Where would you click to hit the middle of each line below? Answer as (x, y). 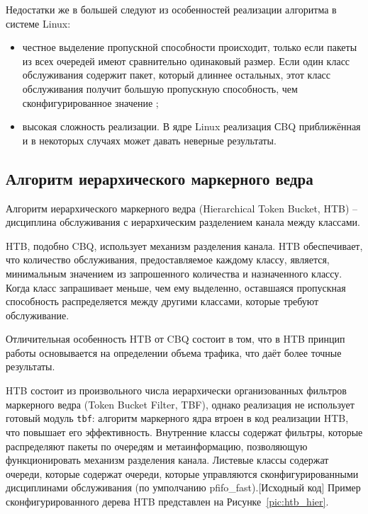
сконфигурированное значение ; (90, 102)
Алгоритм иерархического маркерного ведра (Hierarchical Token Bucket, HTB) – (182, 208)
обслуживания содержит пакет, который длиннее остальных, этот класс (177, 75)
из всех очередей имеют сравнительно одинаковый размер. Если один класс (186, 61)
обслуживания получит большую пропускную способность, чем (160, 88)
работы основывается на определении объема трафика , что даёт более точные (174, 352)
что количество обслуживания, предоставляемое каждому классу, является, (168, 259)
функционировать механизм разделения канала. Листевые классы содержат (167, 460)
